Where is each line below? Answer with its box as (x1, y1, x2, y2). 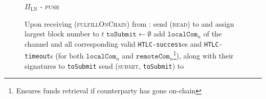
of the (203, 28, 222, 39)
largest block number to (25, 28, 99, 39)
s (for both (50, 50, 84, 61)
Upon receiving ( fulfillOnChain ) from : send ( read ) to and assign (25, 18, 234, 29)
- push (40, 1, 59, 11)
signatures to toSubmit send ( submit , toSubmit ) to (25, 60, 184, 71)
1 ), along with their (173, 49, 234, 61)
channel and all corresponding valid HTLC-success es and (25, 38, 202, 49)
